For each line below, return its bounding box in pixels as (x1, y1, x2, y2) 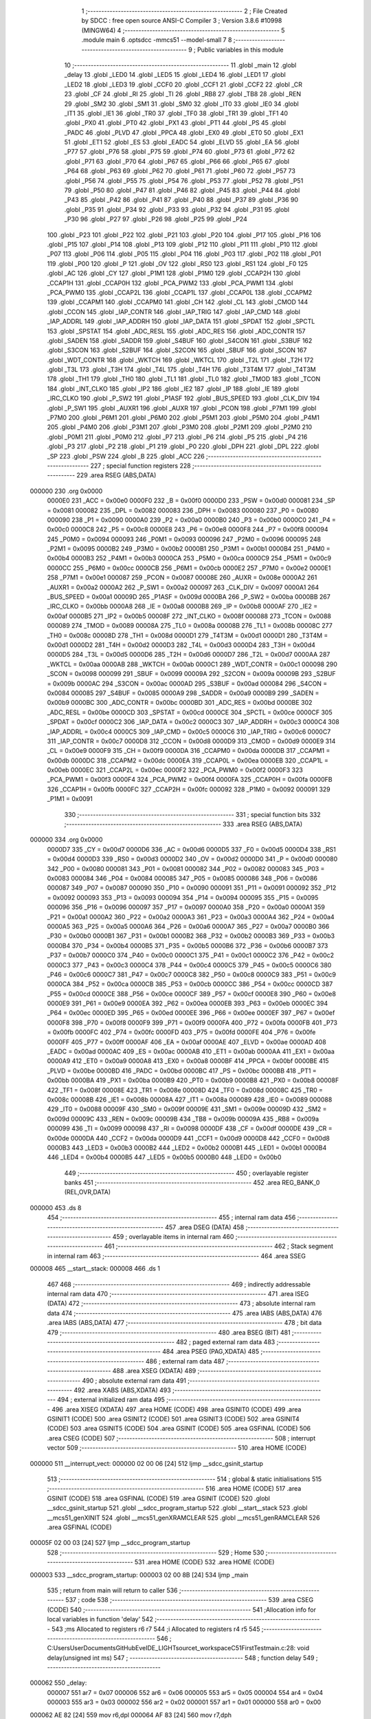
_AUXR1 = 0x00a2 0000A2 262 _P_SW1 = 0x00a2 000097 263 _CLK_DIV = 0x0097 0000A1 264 (47, 583, 319, 591)
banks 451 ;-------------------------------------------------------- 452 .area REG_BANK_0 (64, 1179, 320, 1187)
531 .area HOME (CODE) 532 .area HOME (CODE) (134, 1558, 275, 1566)
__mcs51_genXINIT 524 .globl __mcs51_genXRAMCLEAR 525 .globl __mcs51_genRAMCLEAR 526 (47, 1513, 320, 1522)
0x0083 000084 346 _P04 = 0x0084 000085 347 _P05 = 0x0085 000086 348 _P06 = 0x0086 (47, 874, 317, 882)
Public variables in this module (196, 45, 284, 54)
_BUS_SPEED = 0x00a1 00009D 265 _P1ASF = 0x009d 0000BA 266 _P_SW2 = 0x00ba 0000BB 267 (47, 593, 331, 601)
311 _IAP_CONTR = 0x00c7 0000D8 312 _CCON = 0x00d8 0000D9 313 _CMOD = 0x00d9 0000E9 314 (47, 736, 336, 745)
